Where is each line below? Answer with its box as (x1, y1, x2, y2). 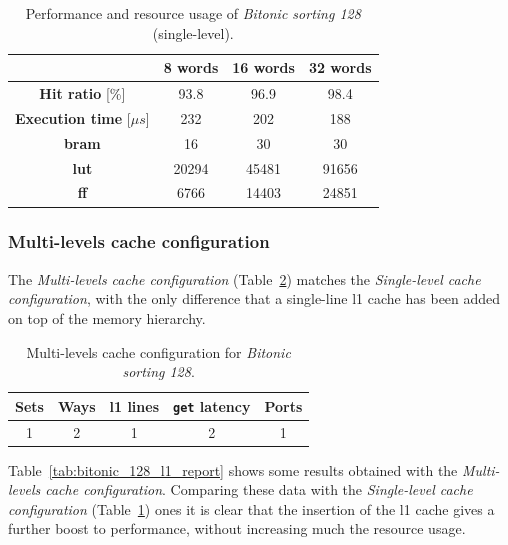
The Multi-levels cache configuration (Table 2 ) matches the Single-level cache (8, 268, 481, 289)
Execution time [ (15, 107, 131, 128)
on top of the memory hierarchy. (8, 307, 206, 328)
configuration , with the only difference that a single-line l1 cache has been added (8, 288, 501, 309)
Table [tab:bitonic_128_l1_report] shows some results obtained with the (8, 459, 458, 480)
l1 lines (109, 395, 160, 416)
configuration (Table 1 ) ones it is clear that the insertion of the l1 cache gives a (8, 498, 495, 519)
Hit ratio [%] (39, 83, 126, 104)
